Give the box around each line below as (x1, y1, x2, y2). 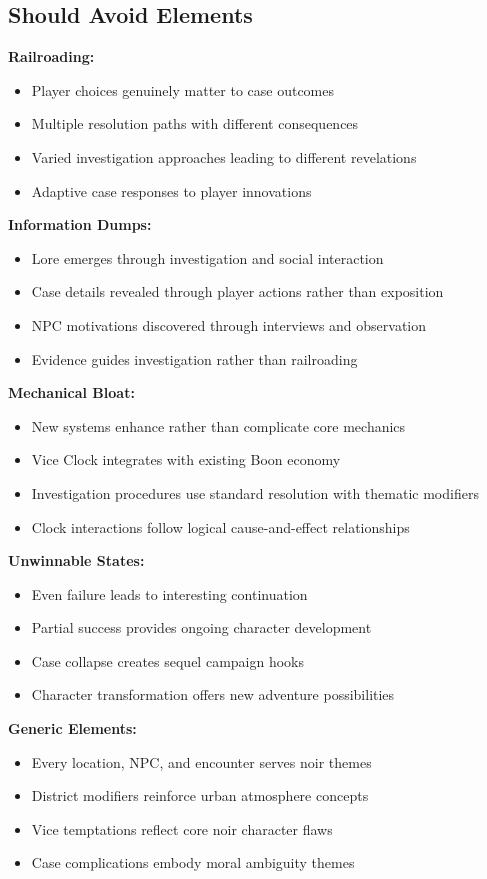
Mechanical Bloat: (8, 382, 135, 403)
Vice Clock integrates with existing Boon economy (31, 449, 341, 470)
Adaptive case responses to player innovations (31, 180, 312, 201)
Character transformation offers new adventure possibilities (31, 684, 395, 705)
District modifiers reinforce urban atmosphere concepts (31, 785, 369, 806)
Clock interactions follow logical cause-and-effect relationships (31, 516, 410, 537)
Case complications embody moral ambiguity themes (31, 852, 355, 873)
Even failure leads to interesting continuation (31, 583, 308, 604)
